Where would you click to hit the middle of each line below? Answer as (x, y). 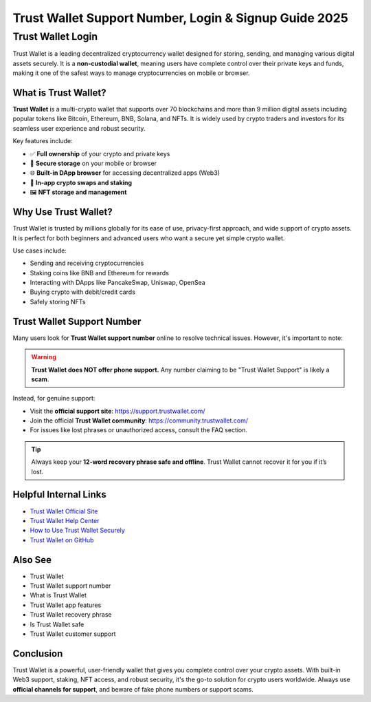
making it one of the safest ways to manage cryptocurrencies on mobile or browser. (131, 73)
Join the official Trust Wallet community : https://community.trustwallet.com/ (139, 421)
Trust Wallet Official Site (64, 511)
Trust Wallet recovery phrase (71, 615)
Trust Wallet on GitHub (62, 540)
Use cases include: (40, 251)
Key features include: (43, 141)
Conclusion (38, 653)
